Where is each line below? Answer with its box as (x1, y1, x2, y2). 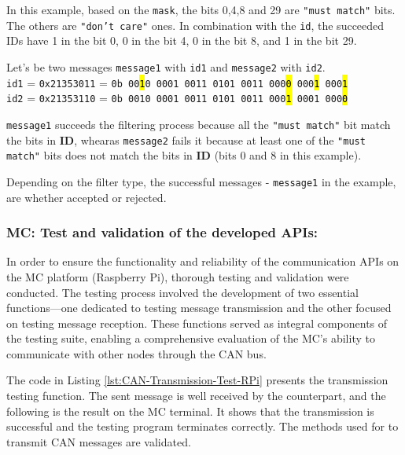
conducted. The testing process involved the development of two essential (6, 284, 359, 300)
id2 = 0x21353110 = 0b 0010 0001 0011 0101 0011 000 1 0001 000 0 (6, 90, 348, 106)
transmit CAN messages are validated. (6, 433, 191, 449)
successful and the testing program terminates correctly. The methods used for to (6, 418, 399, 435)
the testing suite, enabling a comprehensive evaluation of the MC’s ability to (6, 330, 375, 347)
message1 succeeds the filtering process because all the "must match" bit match (6, 116, 391, 132)
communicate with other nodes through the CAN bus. (6, 345, 267, 361)
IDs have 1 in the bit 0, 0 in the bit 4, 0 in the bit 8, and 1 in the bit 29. (6, 32, 357, 49)
